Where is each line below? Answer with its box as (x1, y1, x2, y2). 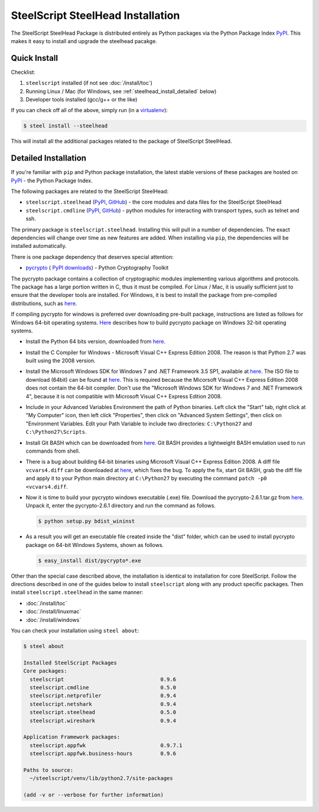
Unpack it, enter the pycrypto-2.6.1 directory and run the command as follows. (25, 502, 216, 509)
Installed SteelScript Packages (23, 659, 118, 666)
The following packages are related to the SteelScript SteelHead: (11, 188, 168, 195)
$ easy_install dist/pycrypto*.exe (38, 557, 141, 564)
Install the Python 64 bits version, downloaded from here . (25, 338, 165, 345)
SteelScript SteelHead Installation (11, 9, 180, 22)
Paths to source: (23, 767, 74, 773)
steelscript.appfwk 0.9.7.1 (30, 742, 183, 749)
